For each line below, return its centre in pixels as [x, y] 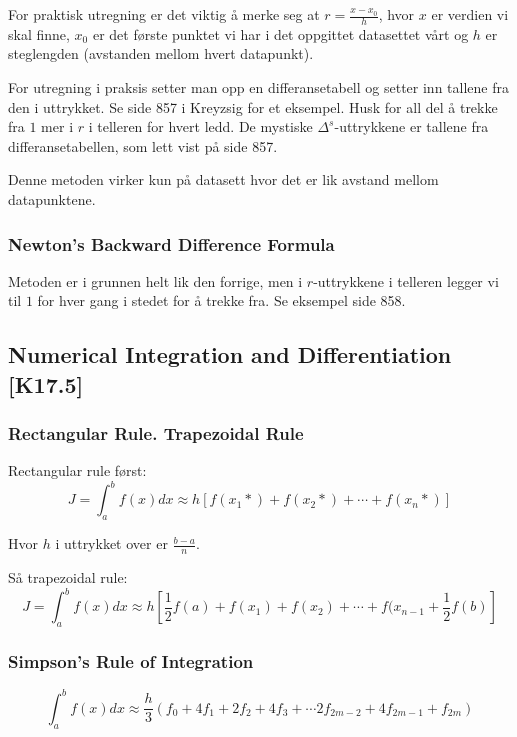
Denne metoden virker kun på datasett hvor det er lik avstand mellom [223, 179]
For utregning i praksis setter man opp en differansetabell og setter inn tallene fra [258, 87]
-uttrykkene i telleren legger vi [406, 280]
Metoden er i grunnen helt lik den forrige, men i [155, 280]
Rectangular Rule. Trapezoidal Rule [156, 433]
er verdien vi [470, 14]
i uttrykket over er [111, 543]
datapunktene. [52, 198]
